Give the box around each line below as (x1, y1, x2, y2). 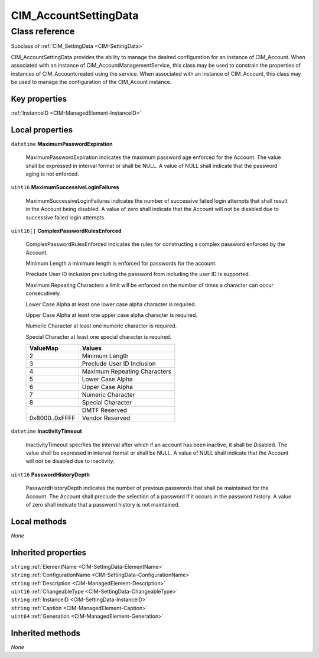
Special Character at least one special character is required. (25, 333, 171, 340)
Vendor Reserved (82, 414, 131, 422)
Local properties (11, 125, 73, 135)
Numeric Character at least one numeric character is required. (25, 322, 177, 329)
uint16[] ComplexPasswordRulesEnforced (11, 227, 122, 234)
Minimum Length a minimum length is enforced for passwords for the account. (25, 260, 217, 267)
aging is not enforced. (25, 170, 79, 177)
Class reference (11, 26, 75, 37)
